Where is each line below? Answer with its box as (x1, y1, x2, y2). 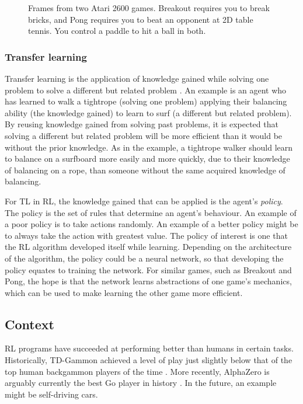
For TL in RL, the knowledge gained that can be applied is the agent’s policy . (5, 194, 283, 207)
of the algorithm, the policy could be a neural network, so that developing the (5, 252, 284, 264)
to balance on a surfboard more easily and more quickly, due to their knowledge (5, 152, 290, 165)
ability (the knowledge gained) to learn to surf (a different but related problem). (5, 106, 292, 119)
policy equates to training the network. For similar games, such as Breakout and (5, 263, 292, 276)
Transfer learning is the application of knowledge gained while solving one (5, 72, 269, 84)
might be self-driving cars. (5, 388, 98, 400)
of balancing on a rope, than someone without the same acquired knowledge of (5, 163, 285, 176)
